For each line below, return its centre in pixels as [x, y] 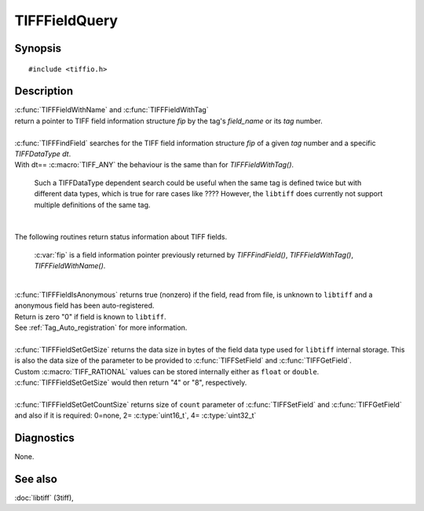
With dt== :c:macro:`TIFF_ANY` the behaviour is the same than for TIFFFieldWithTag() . [154, 165]
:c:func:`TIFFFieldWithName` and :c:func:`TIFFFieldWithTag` [111, 110]
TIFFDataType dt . [43, 154]
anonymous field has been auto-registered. [84, 305]
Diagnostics [44, 438]
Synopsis [38, 48]
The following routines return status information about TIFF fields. [121, 237]
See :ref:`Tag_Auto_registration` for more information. [101, 328]
